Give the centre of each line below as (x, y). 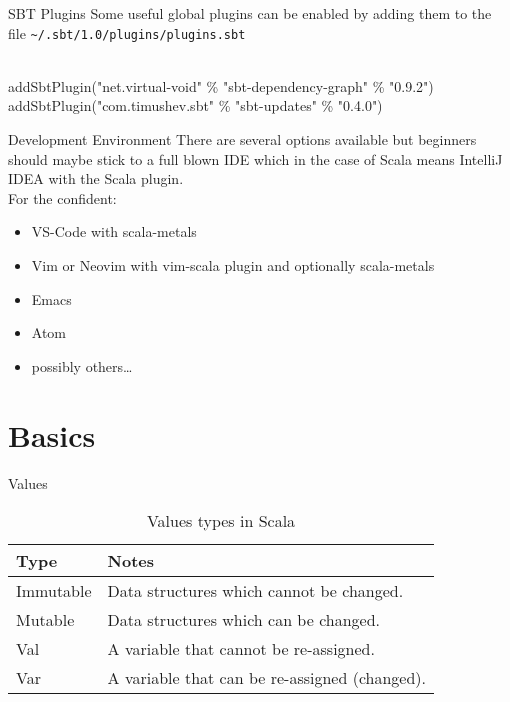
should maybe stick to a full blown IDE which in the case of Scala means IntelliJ (255, 158)
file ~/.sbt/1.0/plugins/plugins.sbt (127, 32)
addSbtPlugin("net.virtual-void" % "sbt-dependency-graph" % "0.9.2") (221, 85)
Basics (52, 434)
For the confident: (62, 197)
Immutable (54, 591)
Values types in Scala (221, 521)
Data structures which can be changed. (244, 620)
